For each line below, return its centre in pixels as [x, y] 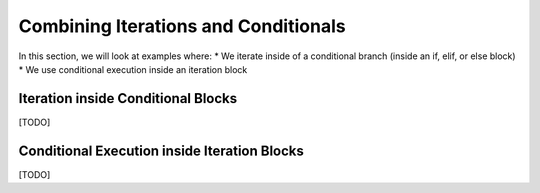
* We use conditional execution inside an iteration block [133, 69]
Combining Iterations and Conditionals [182, 26]
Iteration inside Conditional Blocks [128, 98]
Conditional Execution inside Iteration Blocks [161, 150]
